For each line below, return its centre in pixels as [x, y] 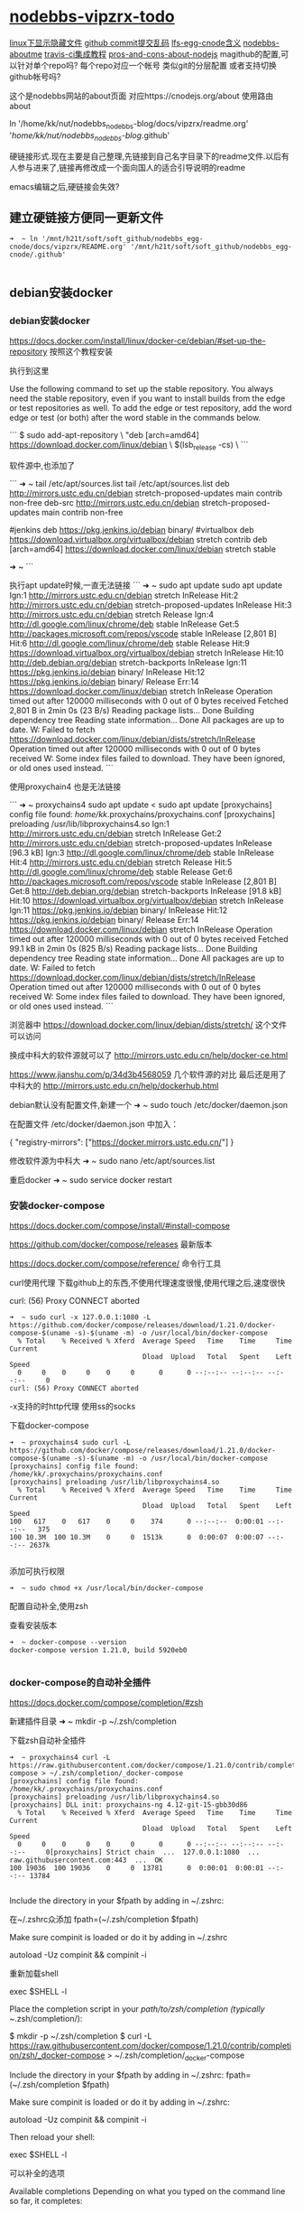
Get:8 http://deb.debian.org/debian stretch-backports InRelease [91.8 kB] [146, 890]
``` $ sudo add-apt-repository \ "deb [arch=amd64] [105, 435]
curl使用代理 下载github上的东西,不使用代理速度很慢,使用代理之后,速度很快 [147, 1283]
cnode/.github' [38, 255]
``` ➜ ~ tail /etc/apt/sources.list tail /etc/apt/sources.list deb [119, 483]
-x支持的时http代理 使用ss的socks [73, 1407]
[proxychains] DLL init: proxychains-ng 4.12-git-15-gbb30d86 [129, 1805]
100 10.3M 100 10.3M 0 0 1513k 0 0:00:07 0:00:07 [137, 1538]
